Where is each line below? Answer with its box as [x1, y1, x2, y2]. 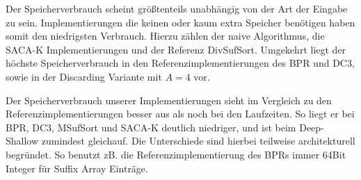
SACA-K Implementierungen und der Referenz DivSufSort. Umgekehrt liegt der [6, 42, 346, 56]
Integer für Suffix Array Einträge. [6, 161, 148, 175]
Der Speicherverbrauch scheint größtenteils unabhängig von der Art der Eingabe [6, 1, 348, 15]
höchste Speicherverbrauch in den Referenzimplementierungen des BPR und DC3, [6, 56, 355, 70]
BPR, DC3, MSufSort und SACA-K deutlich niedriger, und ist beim [6, 120, 296, 134]
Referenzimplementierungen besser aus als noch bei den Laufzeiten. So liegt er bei [6, 106, 355, 121]
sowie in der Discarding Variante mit [6, 69, 162, 83]
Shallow [6, 133, 39, 148]
